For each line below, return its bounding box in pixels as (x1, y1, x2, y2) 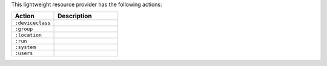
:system (15, 44, 36, 51)
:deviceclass (15, 20, 51, 27)
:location (15, 32, 42, 39)
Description (58, 12, 92, 21)
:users (15, 50, 33, 57)
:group (15, 26, 33, 33)
